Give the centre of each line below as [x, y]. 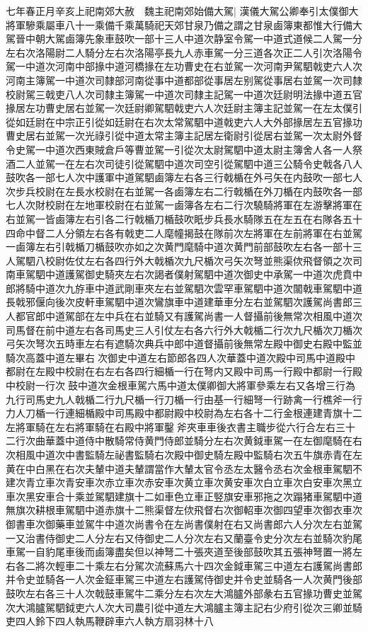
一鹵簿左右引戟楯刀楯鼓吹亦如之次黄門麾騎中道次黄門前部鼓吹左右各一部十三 [184, 247]
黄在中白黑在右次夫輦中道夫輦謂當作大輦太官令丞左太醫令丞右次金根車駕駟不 [184, 468]
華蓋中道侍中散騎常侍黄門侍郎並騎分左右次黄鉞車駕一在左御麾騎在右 [203, 441]
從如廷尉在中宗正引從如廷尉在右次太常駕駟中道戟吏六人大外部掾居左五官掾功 [184, 121]
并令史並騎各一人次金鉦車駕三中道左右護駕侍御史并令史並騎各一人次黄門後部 [184, 579]
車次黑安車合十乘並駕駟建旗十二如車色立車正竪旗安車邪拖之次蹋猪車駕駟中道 [184, 496]
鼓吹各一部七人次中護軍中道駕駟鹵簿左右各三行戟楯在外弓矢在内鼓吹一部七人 [184, 177]
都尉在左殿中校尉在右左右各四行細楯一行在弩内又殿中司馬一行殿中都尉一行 [179, 371]
